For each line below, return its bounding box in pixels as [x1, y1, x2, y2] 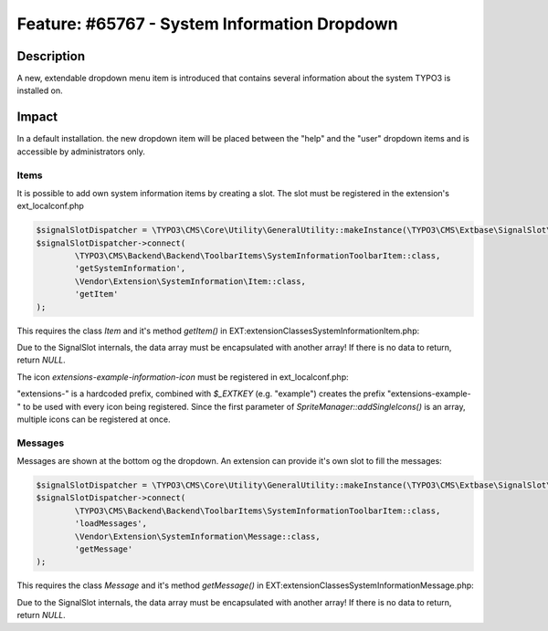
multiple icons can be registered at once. [16, 414, 171, 425]
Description [16, 48, 86, 64]
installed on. [16, 85, 63, 96]
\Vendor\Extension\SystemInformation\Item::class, [74, 276, 306, 287]
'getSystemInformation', [74, 263, 186, 274]
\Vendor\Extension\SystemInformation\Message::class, [74, 531, 321, 542]
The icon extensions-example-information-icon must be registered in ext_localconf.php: [16, 371, 349, 383]
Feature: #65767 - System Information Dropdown [16, 14, 398, 34]
